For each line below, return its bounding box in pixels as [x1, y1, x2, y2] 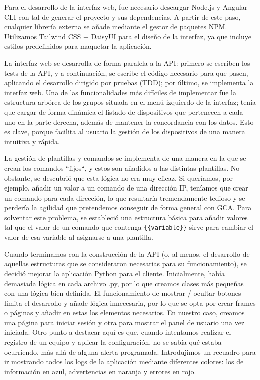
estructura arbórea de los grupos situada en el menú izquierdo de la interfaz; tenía [4, 97, 256, 107]
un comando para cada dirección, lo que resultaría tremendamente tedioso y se [4, 192, 245, 203]
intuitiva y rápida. [4, 136, 60, 146]
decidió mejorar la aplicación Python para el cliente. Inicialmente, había [4, 268, 225, 278]
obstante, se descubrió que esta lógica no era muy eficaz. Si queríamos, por [4, 172, 233, 183]
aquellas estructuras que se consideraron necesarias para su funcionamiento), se [4, 258, 247, 269]
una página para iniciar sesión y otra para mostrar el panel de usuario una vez [4, 317, 245, 327]
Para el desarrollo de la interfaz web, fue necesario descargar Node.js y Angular [4, 2, 248, 12]
